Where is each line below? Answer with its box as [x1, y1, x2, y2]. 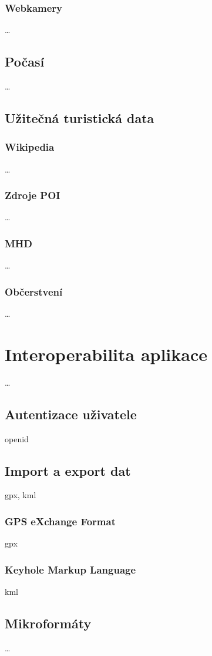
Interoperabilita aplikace [5, 342, 208, 366]
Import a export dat [5, 461, 131, 479]
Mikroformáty [5, 614, 92, 632]
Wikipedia [5, 140, 55, 154]
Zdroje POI [5, 188, 60, 203]
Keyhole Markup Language [5, 562, 136, 577]
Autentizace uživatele [5, 405, 137, 423]
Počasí [5, 52, 45, 71]
